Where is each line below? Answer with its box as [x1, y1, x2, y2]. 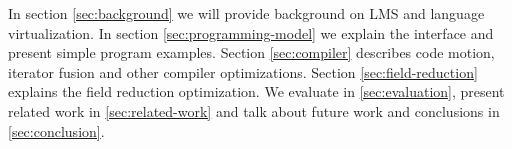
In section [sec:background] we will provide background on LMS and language [8, 3, 485, 23]
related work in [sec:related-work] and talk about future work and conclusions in [8, 100, 500, 121]
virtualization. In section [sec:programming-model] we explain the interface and [8, 22, 494, 43]
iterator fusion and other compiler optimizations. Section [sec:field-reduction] [8, 61, 478, 82]
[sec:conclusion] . [8, 120, 105, 141]
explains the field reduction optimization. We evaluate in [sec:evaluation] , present [8, 81, 505, 102]
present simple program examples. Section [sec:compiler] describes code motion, [8, 42, 495, 63]
